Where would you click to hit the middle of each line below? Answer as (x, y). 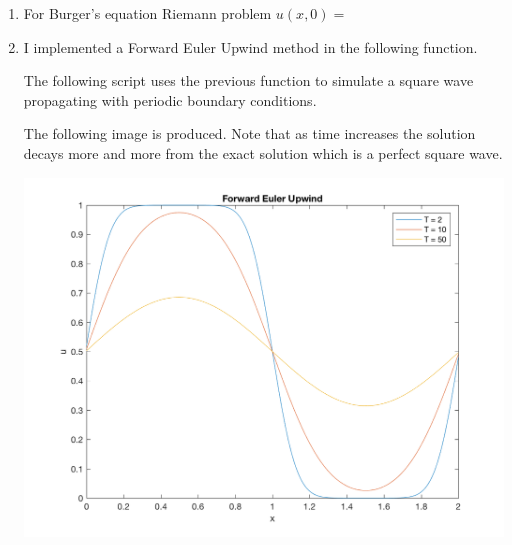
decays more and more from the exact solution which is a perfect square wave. (263, 152)
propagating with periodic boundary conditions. (170, 99)
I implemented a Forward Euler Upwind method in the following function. (250, 46)
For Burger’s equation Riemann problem (147, 13)
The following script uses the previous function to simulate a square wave (248, 80)
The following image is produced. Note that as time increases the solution (249, 133)
